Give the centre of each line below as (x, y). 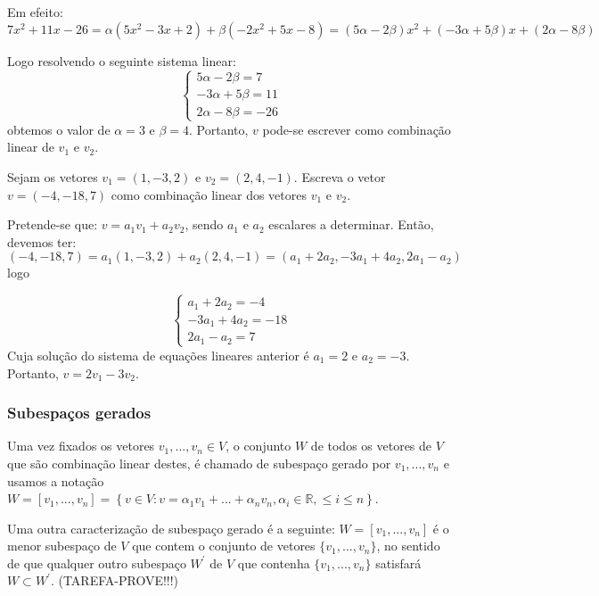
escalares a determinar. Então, (351, 224)
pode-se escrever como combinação (357, 129)
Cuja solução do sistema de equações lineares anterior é (158, 355)
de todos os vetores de (371, 446)
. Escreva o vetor (340, 176)
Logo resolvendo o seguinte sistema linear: (122, 60)
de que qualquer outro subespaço (97, 563)
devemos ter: (42, 241)
